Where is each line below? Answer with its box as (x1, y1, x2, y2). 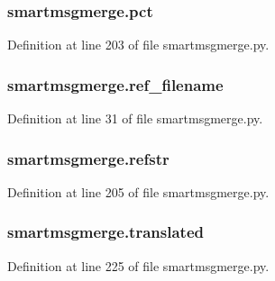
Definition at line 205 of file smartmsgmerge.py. (7, 182, 270, 201)
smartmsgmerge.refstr (7, 147, 170, 169)
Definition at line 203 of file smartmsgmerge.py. (7, 35, 270, 54)
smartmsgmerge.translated (7, 221, 204, 243)
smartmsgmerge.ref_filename (7, 73, 224, 95)
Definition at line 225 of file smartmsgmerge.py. (7, 256, 270, 275)
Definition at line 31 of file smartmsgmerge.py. (7, 109, 263, 128)
